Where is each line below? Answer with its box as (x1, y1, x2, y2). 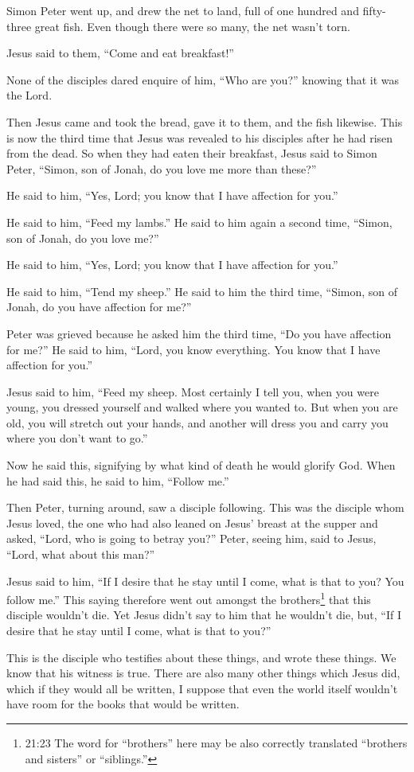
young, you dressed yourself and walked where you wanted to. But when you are (6, 399, 398, 415)
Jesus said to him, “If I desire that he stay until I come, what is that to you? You (6, 572, 404, 589)
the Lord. (6, 87, 53, 103)
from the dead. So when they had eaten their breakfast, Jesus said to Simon (6, 145, 377, 162)
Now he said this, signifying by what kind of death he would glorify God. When (6, 457, 396, 474)
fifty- (362, 2, 386, 18)
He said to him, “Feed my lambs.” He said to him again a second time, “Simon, (6, 213, 393, 230)
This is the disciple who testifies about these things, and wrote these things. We (6, 649, 396, 665)
